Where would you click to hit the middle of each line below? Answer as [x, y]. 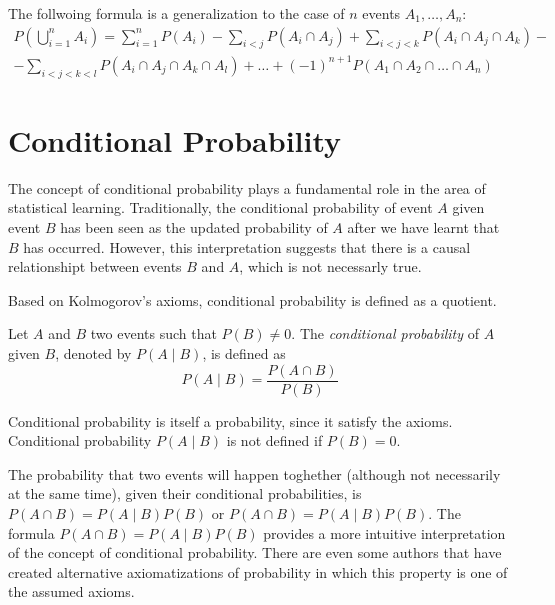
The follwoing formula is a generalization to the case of [176, 13]
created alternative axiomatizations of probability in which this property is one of [258, 571]
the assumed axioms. [71, 591]
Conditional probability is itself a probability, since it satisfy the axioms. [230, 420]
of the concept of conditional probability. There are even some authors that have [255, 552]
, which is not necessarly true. [330, 266]
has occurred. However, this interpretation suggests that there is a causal [247, 246]
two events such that [153, 333]
